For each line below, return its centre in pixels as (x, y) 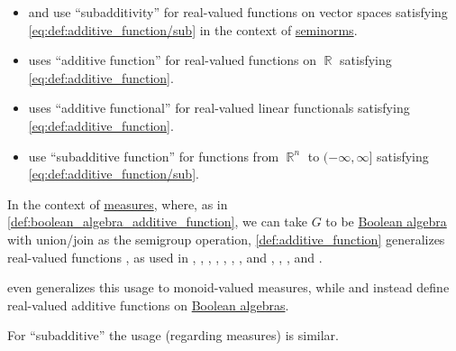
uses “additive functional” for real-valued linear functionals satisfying (219, 108)
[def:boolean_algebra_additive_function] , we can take (157, 222)
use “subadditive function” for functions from (154, 156)
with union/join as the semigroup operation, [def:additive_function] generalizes (226, 239)
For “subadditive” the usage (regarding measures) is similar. (173, 335)
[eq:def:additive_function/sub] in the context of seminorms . (193, 29)
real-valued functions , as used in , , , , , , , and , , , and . (165, 257)
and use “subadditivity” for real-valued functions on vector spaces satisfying (238, 12)
